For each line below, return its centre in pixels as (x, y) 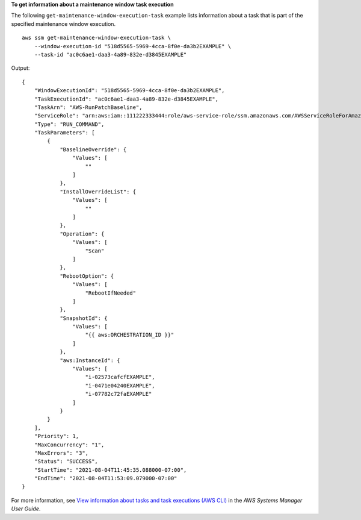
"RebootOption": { (87, 276)
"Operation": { (82, 234)
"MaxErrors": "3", (61, 453)
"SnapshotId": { (84, 318)
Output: (20, 68)
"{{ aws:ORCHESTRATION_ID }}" (130, 335)
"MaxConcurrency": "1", (69, 445)
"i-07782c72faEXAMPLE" (119, 394)
